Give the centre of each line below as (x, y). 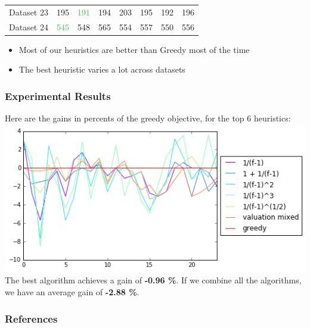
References (31, 318)
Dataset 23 (29, 12)
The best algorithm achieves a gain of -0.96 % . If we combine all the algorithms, (153, 280)
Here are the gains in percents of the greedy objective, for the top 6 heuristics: (148, 118)
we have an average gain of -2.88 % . (72, 291)
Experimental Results (58, 96)
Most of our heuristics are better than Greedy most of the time (134, 49)
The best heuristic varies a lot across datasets (102, 69)
